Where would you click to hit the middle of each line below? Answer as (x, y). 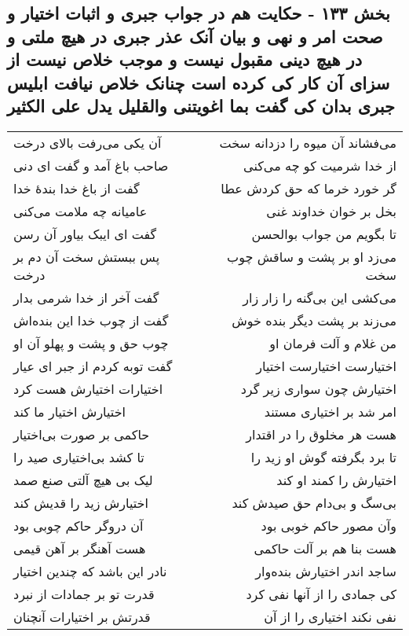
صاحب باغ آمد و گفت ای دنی (91, 165)
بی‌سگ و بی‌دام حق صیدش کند (314, 502)
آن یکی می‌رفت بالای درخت (88, 142)
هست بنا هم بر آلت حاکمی (325, 548)
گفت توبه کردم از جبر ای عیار (93, 366)
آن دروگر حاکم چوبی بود (79, 525)
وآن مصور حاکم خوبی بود (329, 525)
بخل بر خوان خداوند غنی (331, 211)
